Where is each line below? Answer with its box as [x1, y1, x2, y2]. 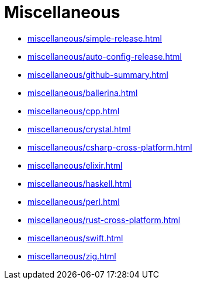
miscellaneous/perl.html [27, 196, 120, 207]
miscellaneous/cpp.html [27, 105, 120, 116]
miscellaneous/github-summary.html [27, 69, 168, 80]
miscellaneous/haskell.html [27, 178, 132, 189]
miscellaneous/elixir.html [27, 160, 123, 170]
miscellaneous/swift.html [27, 232, 123, 243]
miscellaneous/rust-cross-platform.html [27, 214, 181, 225]
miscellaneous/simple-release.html [27, 33, 162, 43]
